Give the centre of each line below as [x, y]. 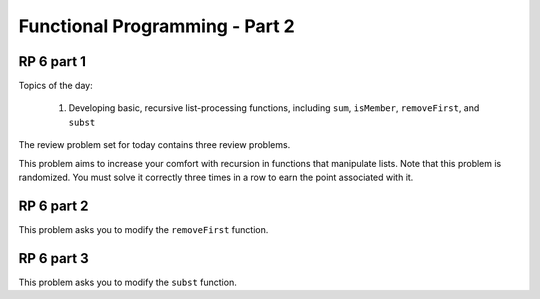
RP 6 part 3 [53, 258]
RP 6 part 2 [53, 205]
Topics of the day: [56, 86]
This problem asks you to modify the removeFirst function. [143, 229]
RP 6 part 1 [52, 61]
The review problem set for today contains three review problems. [154, 145]
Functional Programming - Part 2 [156, 26]
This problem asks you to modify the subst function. [127, 282]
